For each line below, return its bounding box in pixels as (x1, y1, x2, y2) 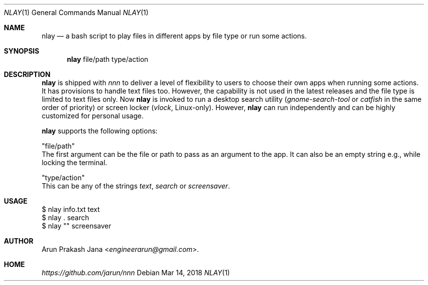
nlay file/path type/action (67, 55, 149, 63)
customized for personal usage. (42, 112, 144, 120)
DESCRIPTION (4, 70, 51, 78)
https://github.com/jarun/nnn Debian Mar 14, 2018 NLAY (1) (42, 268, 230, 277)
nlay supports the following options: (42, 127, 158, 135)
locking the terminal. (42, 158, 107, 167)
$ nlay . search (42, 213, 89, 222)
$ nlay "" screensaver (42, 222, 111, 230)
